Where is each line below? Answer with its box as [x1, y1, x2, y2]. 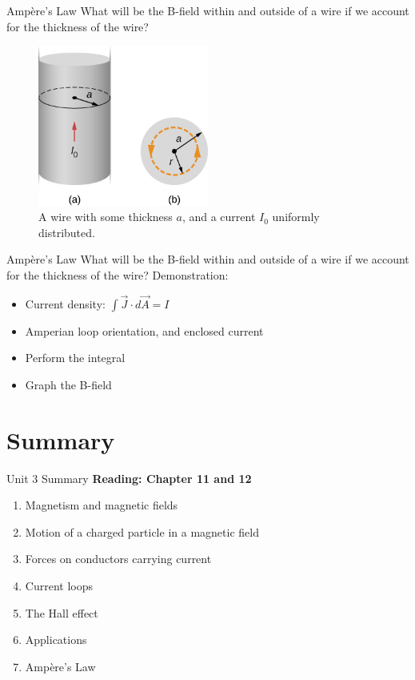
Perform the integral [25, 349, 126, 366]
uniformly [272, 208, 320, 225]
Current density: [25, 295, 106, 312]
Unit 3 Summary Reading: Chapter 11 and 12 [6, 469, 252, 486]
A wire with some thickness [38, 208, 173, 225]
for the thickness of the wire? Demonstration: [6, 266, 229, 283]
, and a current [182, 208, 256, 225]
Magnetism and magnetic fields [25, 497, 178, 513]
